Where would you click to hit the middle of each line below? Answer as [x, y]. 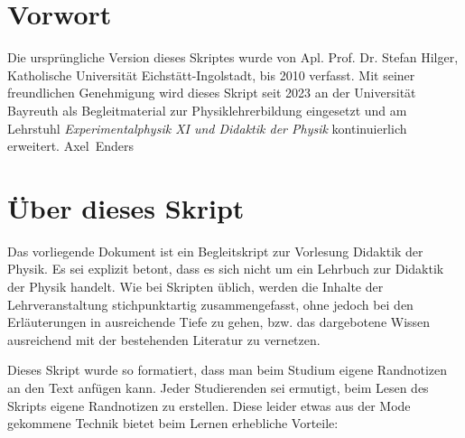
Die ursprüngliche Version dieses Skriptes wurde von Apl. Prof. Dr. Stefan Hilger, [233, 57]
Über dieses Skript [126, 207]
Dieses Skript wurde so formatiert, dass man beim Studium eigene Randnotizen [228, 370]
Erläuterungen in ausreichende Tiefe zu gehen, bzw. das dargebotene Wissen [219, 322]
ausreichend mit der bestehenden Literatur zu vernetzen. [164, 339]
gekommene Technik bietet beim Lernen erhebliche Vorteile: [173, 423]
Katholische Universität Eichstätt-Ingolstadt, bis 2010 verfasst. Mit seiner [211, 75]
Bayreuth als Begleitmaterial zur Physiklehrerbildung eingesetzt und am [207, 110]
